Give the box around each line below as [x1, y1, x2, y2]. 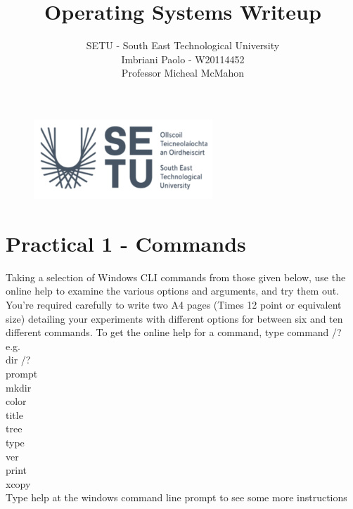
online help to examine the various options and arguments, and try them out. [6, 283, 340, 298]
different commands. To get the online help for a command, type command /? [6, 325, 342, 340]
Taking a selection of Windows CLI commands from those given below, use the [6, 269, 346, 284]
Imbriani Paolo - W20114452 [121, 51, 245, 66]
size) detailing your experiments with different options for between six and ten [6, 311, 343, 326]
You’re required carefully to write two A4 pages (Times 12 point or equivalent [6, 297, 342, 312]
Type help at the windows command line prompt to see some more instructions [6, 490, 347, 505]
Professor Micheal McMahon [121, 65, 245, 80]
